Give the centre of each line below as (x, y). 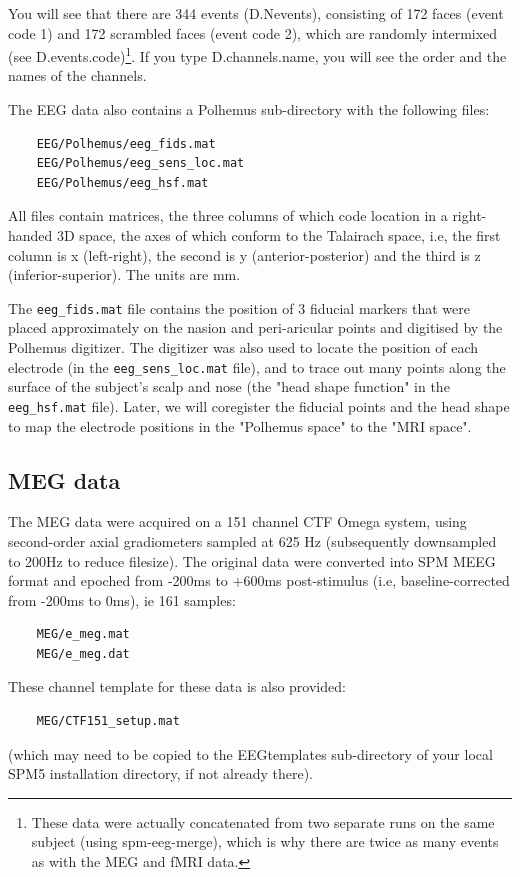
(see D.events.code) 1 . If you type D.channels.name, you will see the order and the (257, 54)
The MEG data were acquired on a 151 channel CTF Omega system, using (237, 521)
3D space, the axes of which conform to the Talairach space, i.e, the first (279, 235)
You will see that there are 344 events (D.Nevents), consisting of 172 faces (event (256, 13)
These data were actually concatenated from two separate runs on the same (263, 821)
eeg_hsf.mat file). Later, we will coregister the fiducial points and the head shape (259, 405)
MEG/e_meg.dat (83, 653)
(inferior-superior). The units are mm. (124, 274)
